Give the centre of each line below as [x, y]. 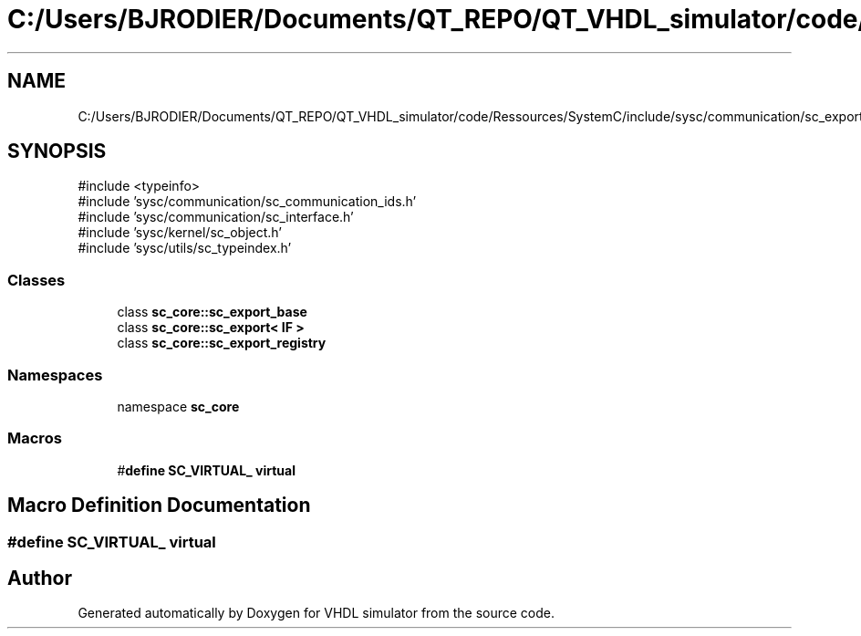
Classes [36, 280]
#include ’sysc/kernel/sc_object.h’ [180, 233]
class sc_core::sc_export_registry [222, 343]
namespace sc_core [178, 406]
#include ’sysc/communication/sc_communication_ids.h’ [247, 202]
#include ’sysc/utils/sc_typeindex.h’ [185, 248]
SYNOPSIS [57, 151]
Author [40, 578]
